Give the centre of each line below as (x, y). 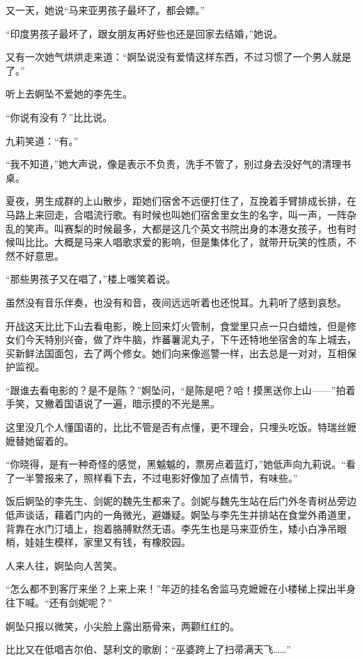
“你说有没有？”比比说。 (59, 117)
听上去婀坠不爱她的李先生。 (69, 94)
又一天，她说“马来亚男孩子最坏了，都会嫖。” (105, 10)
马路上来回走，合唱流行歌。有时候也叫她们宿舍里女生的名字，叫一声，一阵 (176, 214)
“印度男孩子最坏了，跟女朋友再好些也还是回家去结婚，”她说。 (144, 33)
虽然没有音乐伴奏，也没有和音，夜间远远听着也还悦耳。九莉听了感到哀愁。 (176, 302)
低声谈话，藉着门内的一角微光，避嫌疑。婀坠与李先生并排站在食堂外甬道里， (181, 515)
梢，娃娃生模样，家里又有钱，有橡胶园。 (98, 542)
